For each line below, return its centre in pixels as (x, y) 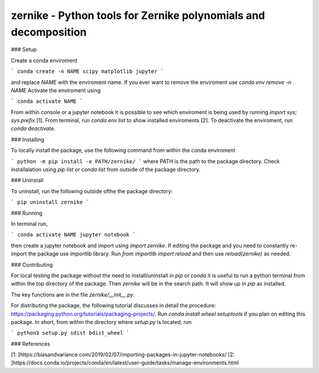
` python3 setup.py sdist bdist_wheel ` (70, 333)
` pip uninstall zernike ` (50, 202)
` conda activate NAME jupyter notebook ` (73, 235)
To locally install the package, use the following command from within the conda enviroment (123, 150)
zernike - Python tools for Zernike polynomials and (138, 15)
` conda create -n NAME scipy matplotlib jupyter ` (87, 72)
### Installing (27, 140)
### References (30, 343)
